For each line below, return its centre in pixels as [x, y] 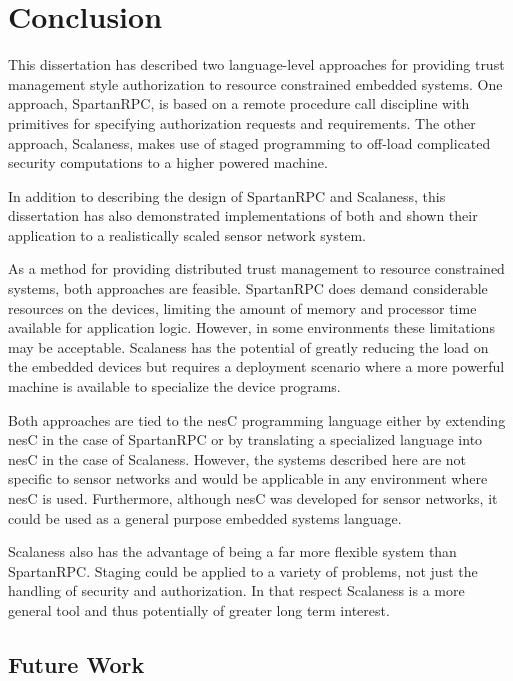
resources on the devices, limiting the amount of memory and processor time [242, 307]
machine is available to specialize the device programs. [174, 386]
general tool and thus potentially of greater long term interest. [199, 609]
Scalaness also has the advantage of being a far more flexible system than [232, 551]
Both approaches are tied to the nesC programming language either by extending [257, 419]
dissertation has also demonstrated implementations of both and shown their [243, 215]
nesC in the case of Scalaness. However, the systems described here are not [237, 458]
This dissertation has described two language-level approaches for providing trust [256, 64]
